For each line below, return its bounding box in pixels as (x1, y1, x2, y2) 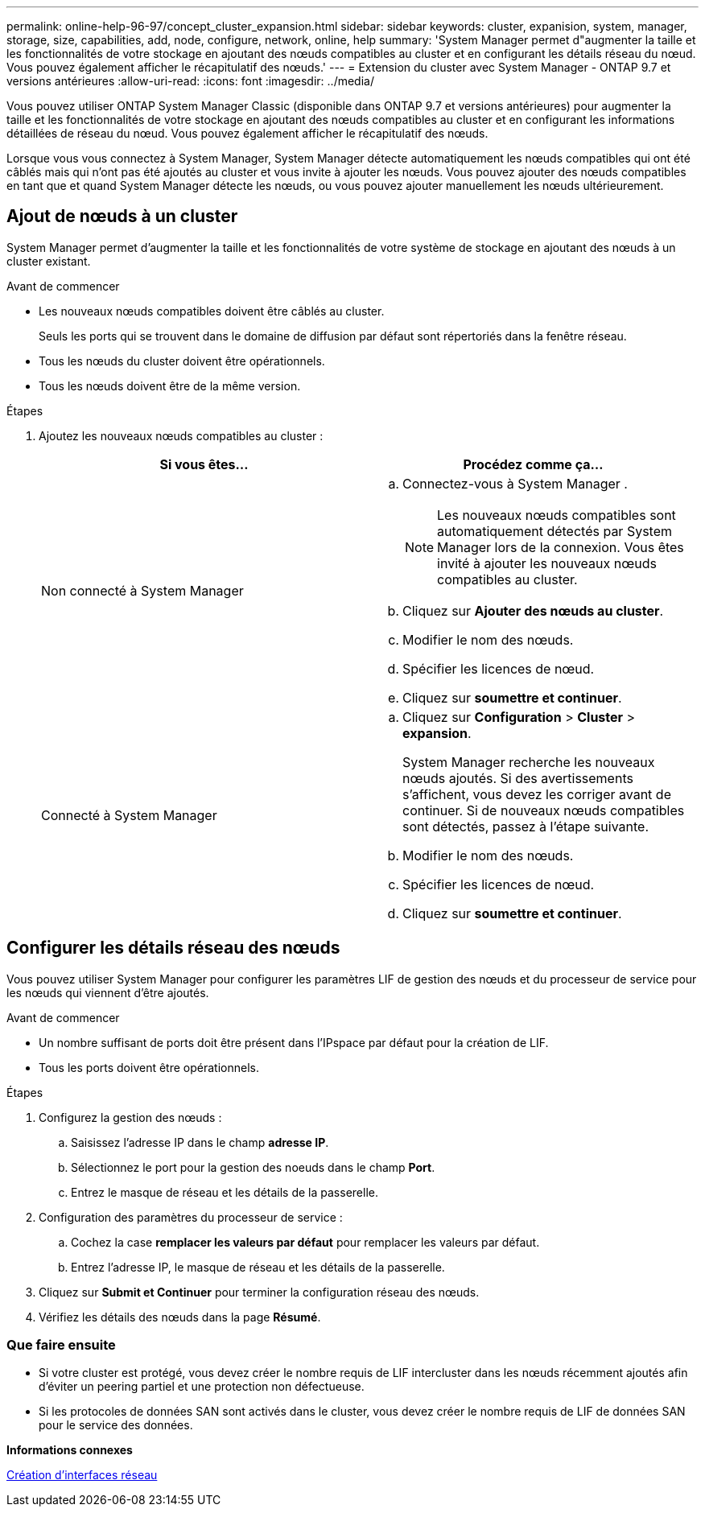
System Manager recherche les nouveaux (402, 753, 655, 770)
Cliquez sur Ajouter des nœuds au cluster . (402, 602, 664, 619)
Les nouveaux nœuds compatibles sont (437, 506, 676, 523)
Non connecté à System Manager (41, 582, 244, 599)
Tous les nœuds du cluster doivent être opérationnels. (39, 353, 325, 368)
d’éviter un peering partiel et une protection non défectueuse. (39, 1379, 365, 1394)
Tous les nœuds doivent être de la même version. (39, 378, 301, 393)
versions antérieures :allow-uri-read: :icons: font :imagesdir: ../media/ (6, 74, 374, 88)
